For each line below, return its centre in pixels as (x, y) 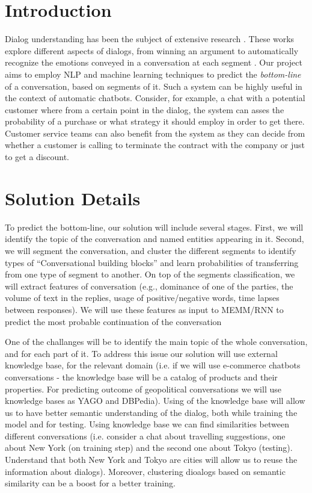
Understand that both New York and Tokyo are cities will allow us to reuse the (151, 460)
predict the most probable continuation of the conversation (113, 321)
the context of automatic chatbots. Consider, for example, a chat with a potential (155, 98)
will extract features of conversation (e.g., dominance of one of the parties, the (149, 286)
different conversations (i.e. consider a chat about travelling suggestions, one (145, 436)
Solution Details (73, 198)
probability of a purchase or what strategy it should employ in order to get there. (155, 121)
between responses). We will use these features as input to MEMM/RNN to (144, 309)
